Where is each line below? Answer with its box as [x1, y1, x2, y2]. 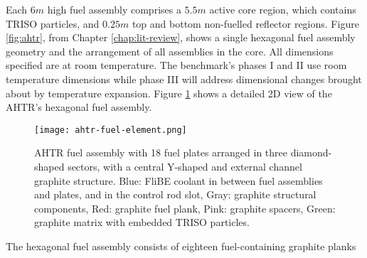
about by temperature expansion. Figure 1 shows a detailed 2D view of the [6, 85, 332, 100]
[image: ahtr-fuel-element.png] [34, 124, 187, 135]
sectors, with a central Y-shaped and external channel [68, 159, 302, 173]
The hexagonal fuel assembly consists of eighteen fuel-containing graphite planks [6, 238, 356, 253]
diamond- [290, 145, 332, 160]
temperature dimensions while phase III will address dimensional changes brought [6, 71, 362, 86]
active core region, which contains [209, 2, 356, 16]
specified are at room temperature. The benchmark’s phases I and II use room [6, 58, 347, 72]
